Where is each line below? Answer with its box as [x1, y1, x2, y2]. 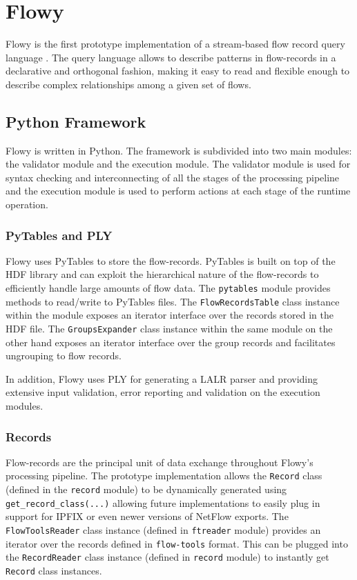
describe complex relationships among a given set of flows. [6, 77, 251, 91]
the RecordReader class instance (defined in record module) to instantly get [6, 550, 329, 564]
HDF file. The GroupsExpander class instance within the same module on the [6, 321, 333, 335]
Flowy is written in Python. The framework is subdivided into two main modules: [6, 143, 352, 157]
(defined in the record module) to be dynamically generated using [6, 482, 287, 497]
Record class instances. [6, 563, 102, 577]
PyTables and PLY [6, 226, 113, 243]
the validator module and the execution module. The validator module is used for [6, 157, 351, 171]
